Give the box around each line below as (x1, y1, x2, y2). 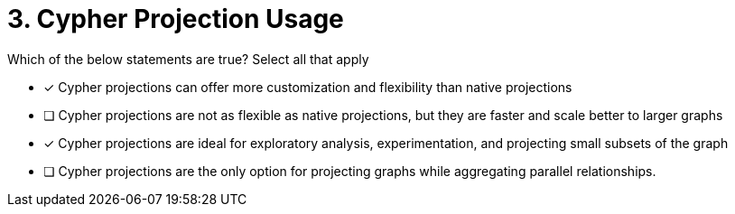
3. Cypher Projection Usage (7, 4, 344, 34)
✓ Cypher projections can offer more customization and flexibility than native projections (43, 79, 572, 95)
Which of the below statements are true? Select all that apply (7, 51, 369, 67)
